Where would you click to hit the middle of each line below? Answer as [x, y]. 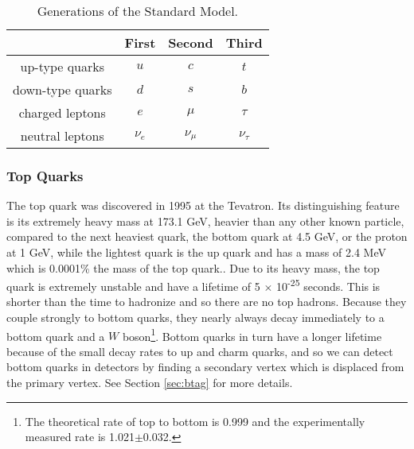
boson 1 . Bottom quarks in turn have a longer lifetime [252, 335]
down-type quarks [62, 89]
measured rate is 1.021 [80, 437]
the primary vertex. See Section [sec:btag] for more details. [150, 383]
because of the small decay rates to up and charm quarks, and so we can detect [200, 351]
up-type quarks [62, 66]
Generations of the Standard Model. [138, 11]
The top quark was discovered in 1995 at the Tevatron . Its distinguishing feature [203, 205]
